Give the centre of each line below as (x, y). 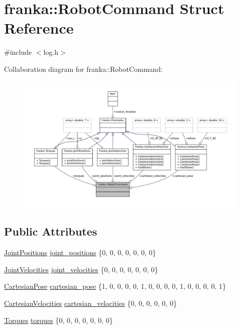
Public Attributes (51, 231)
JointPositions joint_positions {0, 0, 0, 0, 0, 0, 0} (80, 252)
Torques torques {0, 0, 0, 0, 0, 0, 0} (58, 320)
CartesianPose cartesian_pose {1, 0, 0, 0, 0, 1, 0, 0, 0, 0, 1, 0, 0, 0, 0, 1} (115, 286)
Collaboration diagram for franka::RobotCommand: (83, 69)
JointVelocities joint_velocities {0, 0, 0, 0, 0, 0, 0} (81, 269)
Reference (39, 28)
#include (18, 52)
